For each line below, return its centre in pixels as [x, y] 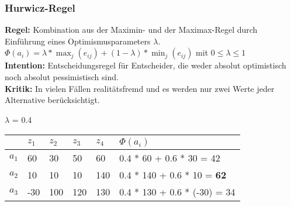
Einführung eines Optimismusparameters [78, 41]
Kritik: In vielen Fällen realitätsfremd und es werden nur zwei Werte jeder [140, 88]
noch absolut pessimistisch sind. [62, 77]
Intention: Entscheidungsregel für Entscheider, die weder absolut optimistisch [145, 65]
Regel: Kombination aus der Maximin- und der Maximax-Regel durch [131, 30]
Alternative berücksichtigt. [52, 100]
